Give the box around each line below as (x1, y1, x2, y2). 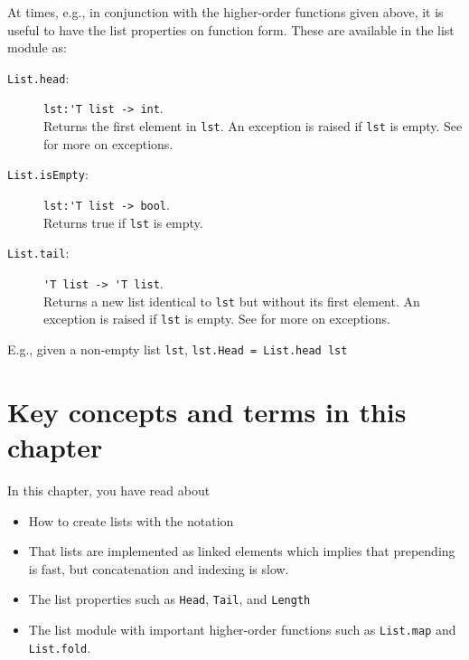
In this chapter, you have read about (7, 480, 211, 499)
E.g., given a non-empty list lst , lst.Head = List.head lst (7, 339, 348, 358)
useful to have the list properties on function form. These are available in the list (7, 20, 455, 39)
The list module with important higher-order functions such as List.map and (28, 619, 456, 638)
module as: (7, 38, 67, 57)
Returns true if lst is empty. (43, 212, 203, 231)
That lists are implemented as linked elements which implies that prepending (28, 542, 455, 561)
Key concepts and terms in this (7, 392, 407, 429)
